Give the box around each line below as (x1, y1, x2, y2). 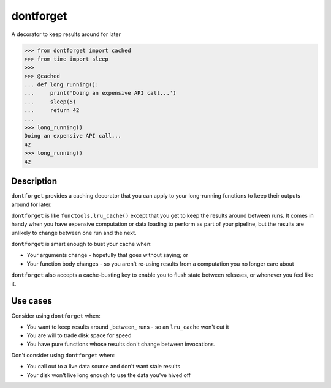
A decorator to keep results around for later (11, 31, 121, 38)
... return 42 (24, 107, 80, 114)
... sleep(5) (24, 98, 77, 105)
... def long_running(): (24, 81, 99, 88)
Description (11, 176, 58, 187)
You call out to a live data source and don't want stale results (26, 363, 181, 370)
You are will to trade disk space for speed (26, 332, 132, 339)
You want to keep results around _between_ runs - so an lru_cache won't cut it (26, 323, 229, 330)
